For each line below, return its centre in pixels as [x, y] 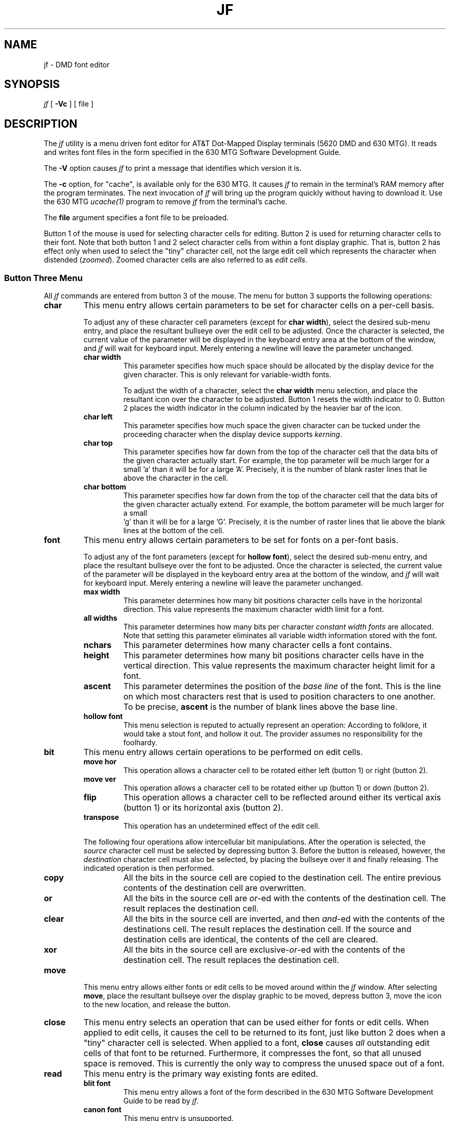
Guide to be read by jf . [161, 1101]
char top [98, 443]
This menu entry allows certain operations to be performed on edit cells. [223, 752]
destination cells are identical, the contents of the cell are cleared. [251, 940]
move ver [100, 779]
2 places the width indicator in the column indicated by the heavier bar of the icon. [263, 408]
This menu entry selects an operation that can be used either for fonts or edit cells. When [256, 1022]
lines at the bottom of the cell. [174, 531]
